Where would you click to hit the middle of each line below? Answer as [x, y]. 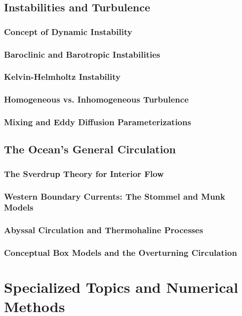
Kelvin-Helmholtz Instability [62, 77]
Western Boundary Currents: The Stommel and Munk [115, 196]
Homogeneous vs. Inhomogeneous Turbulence [96, 99]
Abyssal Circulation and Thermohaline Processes [104, 230]
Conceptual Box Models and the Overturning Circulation [121, 253]
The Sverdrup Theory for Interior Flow [84, 173]
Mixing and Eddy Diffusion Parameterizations [98, 122]
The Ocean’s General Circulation [90, 149]
